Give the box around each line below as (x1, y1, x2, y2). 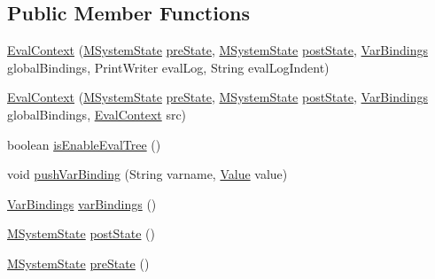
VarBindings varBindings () (7, 194, 157, 213)
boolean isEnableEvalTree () (7, 135, 161, 153)
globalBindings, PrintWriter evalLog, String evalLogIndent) (7, 58, 330, 76)
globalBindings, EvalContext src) (7, 105, 187, 123)
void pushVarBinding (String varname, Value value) (7, 165, 288, 183)
